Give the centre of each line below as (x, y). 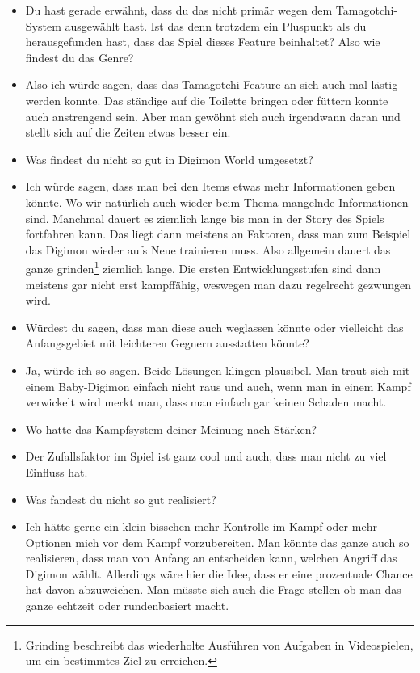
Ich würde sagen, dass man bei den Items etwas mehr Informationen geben (210, 186)
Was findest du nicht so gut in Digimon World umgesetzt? (169, 159)
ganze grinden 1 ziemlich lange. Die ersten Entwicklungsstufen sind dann (203, 267)
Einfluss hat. (57, 471)
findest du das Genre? (80, 57)
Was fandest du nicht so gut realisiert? (121, 499)
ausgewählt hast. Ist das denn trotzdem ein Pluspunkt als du (216, 25)
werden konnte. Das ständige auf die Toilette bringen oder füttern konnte (207, 100)
